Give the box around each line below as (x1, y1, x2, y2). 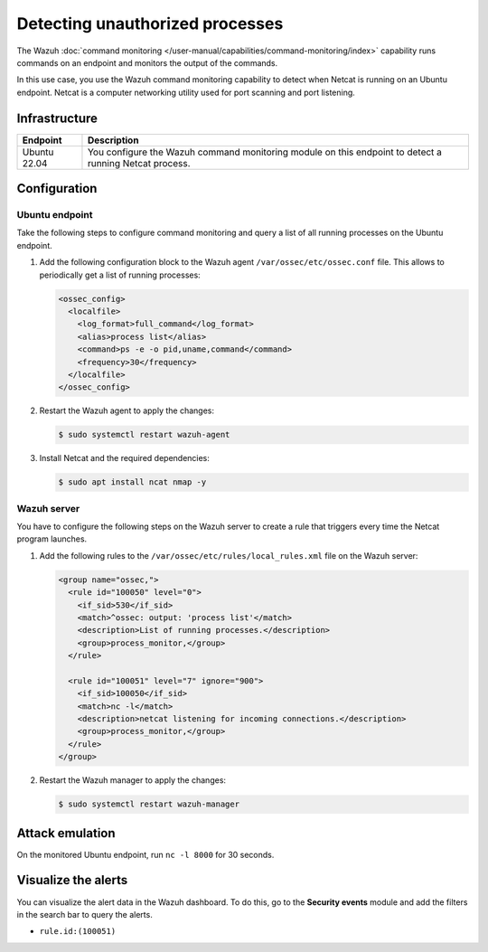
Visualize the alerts (16, 872, 128, 888)
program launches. (16, 533, 88, 544)
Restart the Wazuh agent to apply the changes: (39, 405, 214, 416)
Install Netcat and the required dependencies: (39, 453, 210, 464)
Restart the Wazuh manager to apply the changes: (39, 775, 226, 786)
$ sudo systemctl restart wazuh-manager (58, 799, 239, 809)
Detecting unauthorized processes (16, 14, 284, 33)
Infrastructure (16, 110, 99, 126)
